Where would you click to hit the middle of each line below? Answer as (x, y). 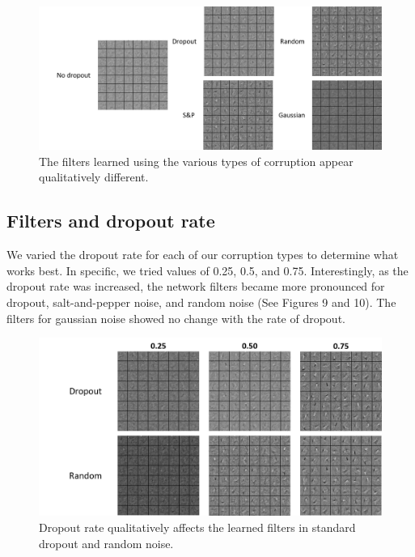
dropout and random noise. (106, 543)
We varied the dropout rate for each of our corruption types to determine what (203, 255)
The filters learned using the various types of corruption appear (196, 161)
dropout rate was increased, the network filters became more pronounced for (196, 286)
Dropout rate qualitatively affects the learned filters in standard (197, 527)
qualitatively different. (94, 177)
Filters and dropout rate (111, 221)
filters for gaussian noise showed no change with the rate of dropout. (176, 318)
